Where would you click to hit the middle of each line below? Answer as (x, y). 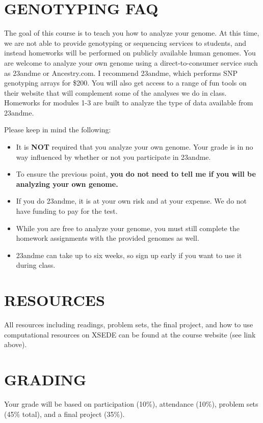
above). (16, 344)
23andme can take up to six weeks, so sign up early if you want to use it (129, 255)
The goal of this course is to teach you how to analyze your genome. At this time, (132, 33)
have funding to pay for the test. (67, 211)
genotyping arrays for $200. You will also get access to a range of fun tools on (125, 83)
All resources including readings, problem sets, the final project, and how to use (129, 325)
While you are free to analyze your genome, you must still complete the (128, 228)
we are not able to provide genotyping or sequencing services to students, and (125, 43)
